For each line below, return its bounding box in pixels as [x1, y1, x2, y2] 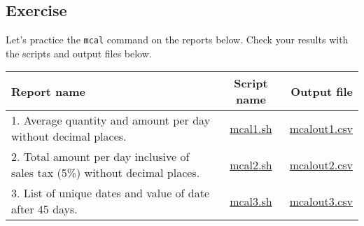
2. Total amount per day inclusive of [11, 148, 190, 165]
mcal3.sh [230, 192, 272, 209]
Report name [11, 83, 85, 99]
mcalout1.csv [289, 120, 353, 136]
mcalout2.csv [289, 156, 353, 173]
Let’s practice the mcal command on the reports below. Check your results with [6, 32, 349, 47]
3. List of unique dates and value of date [11, 185, 210, 202]
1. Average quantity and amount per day [11, 112, 211, 129]
